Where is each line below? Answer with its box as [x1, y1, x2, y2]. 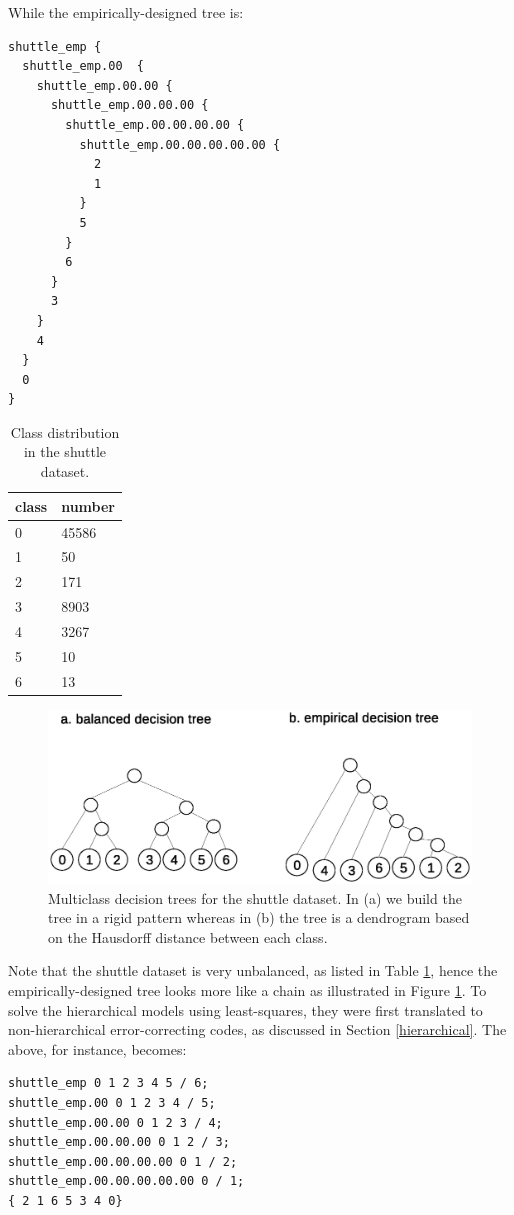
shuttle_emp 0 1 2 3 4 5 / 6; [8, 1076, 209, 1091]
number [61, 495, 115, 516]
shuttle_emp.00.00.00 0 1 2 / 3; [8, 1135, 230, 1150]
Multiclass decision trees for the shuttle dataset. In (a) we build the [48, 887, 462, 908]
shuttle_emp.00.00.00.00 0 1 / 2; [8, 1154, 238, 1169]
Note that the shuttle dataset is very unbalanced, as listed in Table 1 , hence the [8, 960, 498, 981]
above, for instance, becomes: [8, 1038, 187, 1059]
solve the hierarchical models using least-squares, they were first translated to [8, 999, 483, 1020]
